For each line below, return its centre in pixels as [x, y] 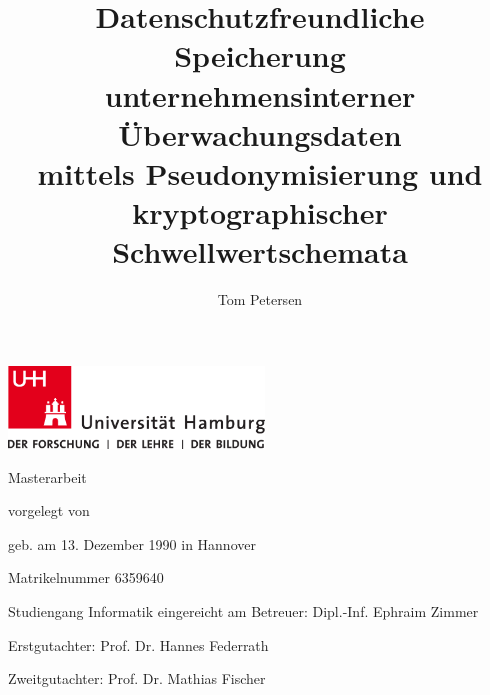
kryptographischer [260, 212]
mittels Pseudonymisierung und [260, 172]
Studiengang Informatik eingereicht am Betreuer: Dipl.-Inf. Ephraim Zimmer [243, 611]
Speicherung [260, 55]
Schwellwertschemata [260, 251]
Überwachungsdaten [260, 133]
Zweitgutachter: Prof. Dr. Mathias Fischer [137, 678]
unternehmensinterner [260, 94]
